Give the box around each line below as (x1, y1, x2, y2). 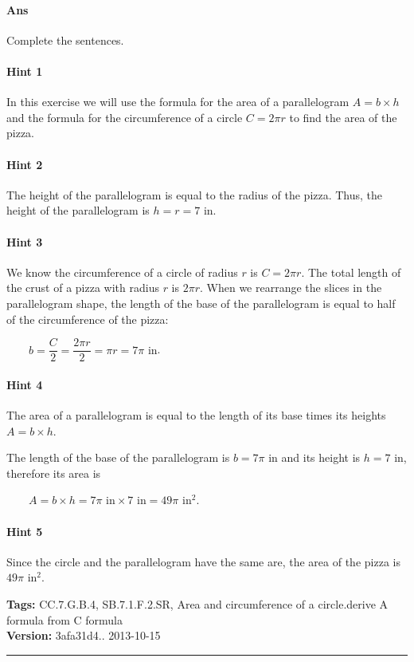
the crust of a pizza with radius (6, 279, 159, 296)
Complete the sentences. (6, 31, 124, 48)
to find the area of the (289, 108, 397, 125)
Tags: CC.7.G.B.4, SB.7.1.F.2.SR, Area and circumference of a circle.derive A (6, 595, 389, 612)
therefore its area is (6, 464, 101, 481)
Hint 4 (6, 376, 43, 392)
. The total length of (301, 263, 401, 280)
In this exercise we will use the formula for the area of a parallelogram (6, 93, 350, 110)
